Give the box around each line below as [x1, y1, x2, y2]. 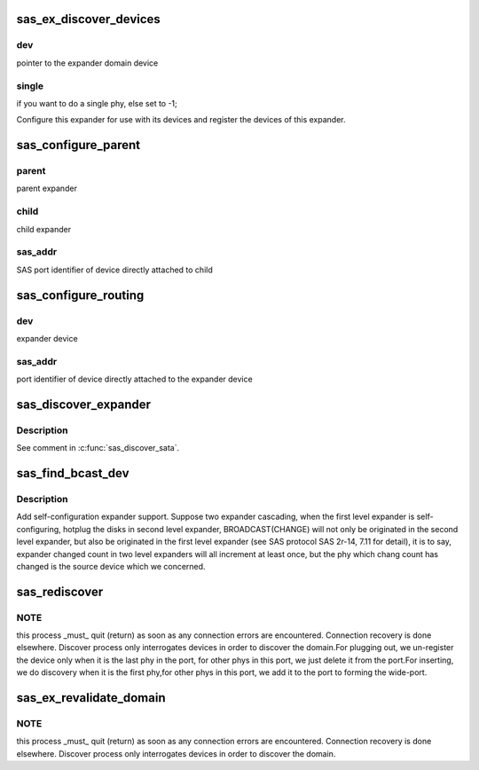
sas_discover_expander [16, 397, 151, 412]
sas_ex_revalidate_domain [16, 690, 166, 705]
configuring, [16, 523, 61, 534]
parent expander [16, 183, 77, 194]
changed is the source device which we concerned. [16, 561, 206, 571]
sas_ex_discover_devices [16, 12, 161, 27]
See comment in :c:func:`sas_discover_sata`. [16, 443, 180, 453]
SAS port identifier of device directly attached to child [16, 264, 213, 275]
